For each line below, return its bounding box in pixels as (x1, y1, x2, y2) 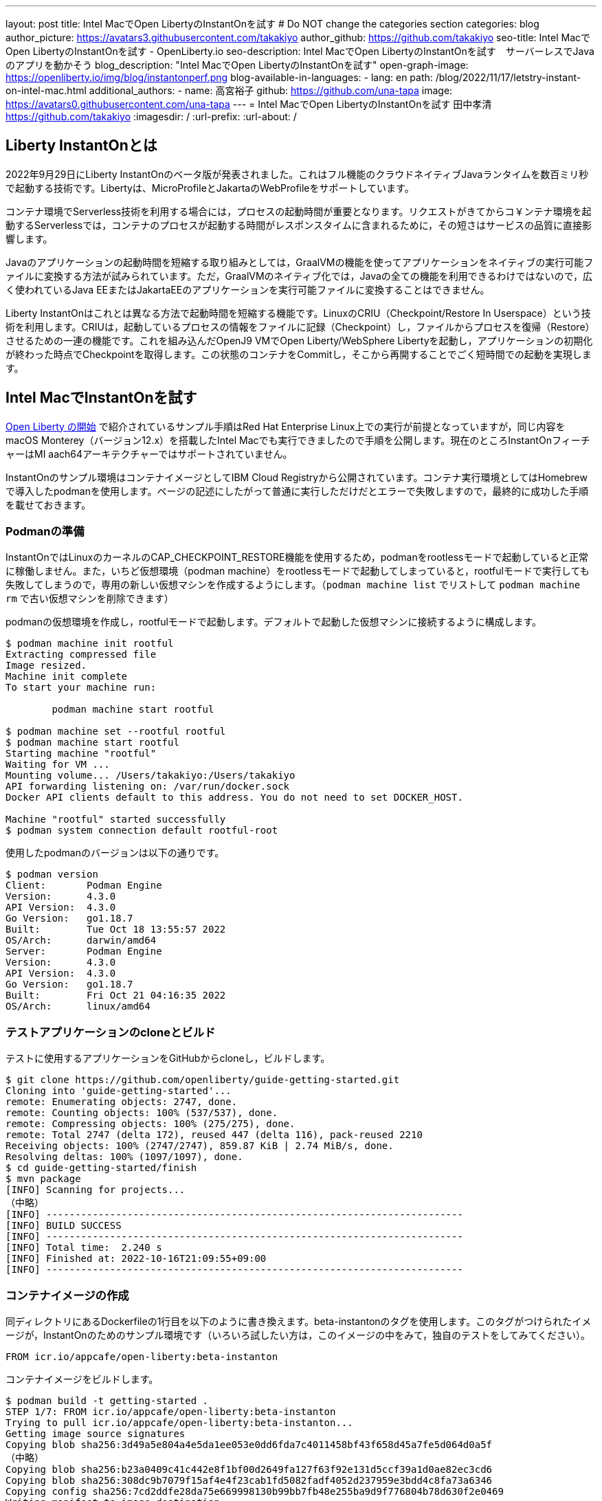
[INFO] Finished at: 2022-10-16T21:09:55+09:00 (5, 1253, 267, 1265)
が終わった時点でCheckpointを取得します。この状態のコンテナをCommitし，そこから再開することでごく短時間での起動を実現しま (5, 348, 592, 360)
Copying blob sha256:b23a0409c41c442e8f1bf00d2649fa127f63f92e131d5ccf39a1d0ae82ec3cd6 (5, 1463, 493, 1475)
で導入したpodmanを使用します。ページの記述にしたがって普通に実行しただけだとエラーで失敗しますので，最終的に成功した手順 (5, 485, 589, 497)
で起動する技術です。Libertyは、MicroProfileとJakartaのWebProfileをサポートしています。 (5, 181, 414, 194)
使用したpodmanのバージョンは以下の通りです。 (5, 847, 225, 859)
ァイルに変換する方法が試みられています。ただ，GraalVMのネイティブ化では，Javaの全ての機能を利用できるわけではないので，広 (5, 269, 592, 282)
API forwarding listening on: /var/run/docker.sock (5, 781, 290, 792)
